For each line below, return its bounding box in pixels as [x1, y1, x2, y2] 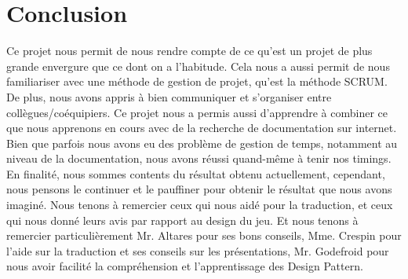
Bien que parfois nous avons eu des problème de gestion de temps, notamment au [6, 134, 398, 151]
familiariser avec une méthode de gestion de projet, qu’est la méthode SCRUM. [6, 73, 388, 90]
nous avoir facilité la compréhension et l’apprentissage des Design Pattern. [6, 258, 363, 274]
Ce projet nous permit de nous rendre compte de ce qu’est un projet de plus [6, 42, 373, 59]
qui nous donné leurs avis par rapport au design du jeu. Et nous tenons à [6, 211, 359, 228]
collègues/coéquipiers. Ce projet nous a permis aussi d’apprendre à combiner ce [6, 104, 388, 120]
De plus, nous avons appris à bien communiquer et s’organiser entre [6, 88, 332, 105]
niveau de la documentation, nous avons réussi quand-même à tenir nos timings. [6, 150, 392, 167]
